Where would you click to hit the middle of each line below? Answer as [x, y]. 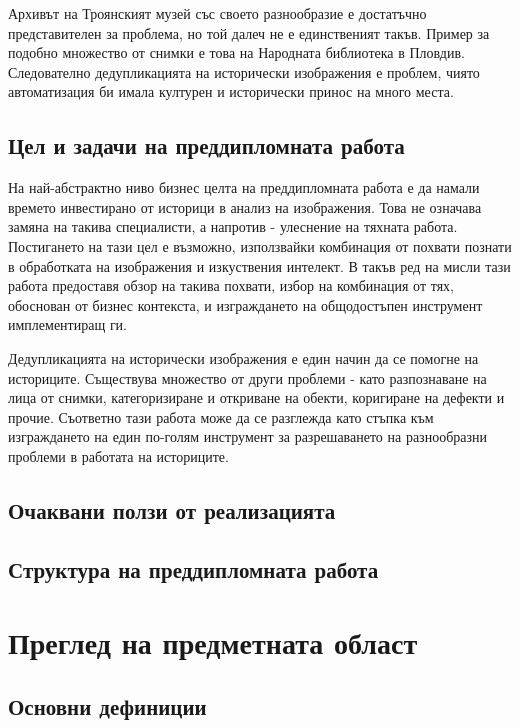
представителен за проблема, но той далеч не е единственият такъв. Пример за [249, 32]
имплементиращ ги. [68, 324]
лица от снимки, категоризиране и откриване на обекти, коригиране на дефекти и [256, 397]
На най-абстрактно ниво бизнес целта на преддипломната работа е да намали [244, 187]
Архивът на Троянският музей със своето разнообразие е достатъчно [217, 13]
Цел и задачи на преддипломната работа [206, 145]
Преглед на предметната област [213, 642]
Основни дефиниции [107, 705]
